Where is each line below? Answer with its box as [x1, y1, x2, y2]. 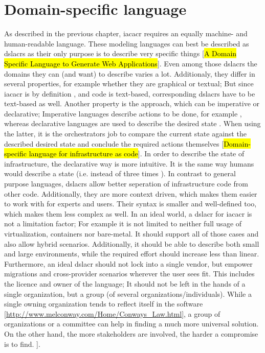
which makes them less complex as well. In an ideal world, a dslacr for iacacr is [4, 208, 252, 219]
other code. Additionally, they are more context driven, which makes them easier [4, 188, 257, 199]
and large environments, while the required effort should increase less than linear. [4, 248, 259, 259]
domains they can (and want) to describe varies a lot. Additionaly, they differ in [4, 68, 255, 79]
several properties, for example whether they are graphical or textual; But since [4, 78, 254, 89]
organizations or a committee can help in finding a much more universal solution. [4, 318, 259, 329]
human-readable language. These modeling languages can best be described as [4, 38, 249, 49]
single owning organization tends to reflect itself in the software [4, 298, 203, 309]
